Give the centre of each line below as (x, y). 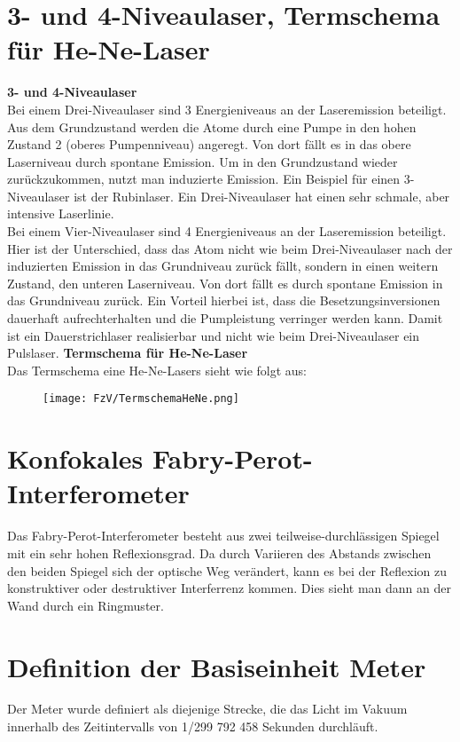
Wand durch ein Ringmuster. (86, 605)
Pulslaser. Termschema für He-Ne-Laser (128, 353)
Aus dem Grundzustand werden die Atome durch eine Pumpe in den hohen (212, 126)
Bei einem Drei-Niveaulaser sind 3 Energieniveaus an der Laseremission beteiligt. (227, 109)
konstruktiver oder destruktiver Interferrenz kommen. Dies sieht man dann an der (229, 588)
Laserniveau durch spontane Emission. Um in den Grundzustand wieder (203, 161)
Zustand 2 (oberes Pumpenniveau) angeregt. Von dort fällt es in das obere (209, 144)
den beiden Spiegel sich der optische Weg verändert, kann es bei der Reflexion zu (227, 570)
